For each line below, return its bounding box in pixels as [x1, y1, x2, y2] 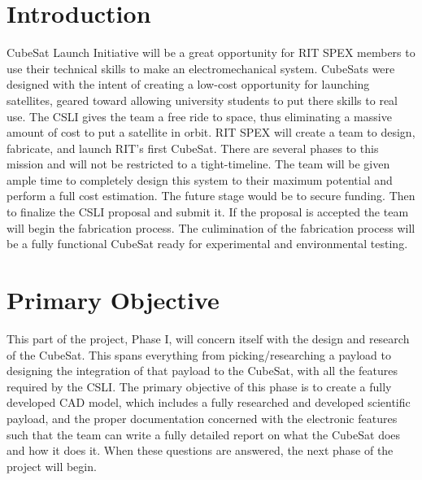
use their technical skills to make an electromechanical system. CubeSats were [7, 59, 395, 76]
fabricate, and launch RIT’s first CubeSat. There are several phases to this [7, 139, 379, 156]
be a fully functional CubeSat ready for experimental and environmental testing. [7, 235, 408, 252]
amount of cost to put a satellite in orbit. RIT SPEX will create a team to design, [7, 124, 415, 141]
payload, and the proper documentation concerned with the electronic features [7, 409, 398, 426]
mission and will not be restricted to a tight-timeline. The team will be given [7, 155, 390, 172]
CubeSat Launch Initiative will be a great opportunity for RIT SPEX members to [7, 44, 415, 61]
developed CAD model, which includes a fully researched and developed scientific [7, 394, 411, 411]
